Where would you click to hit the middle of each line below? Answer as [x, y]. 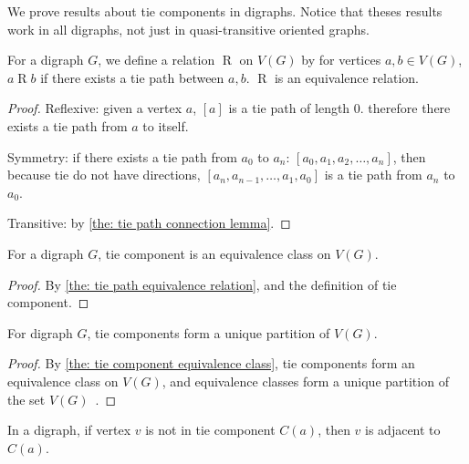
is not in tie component [210, 430]
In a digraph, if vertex [69, 430]
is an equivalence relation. [346, 77]
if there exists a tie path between [132, 77]
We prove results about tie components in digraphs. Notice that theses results [225, 11]
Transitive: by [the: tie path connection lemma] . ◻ [149, 223]
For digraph [40, 332]
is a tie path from [373, 175]
